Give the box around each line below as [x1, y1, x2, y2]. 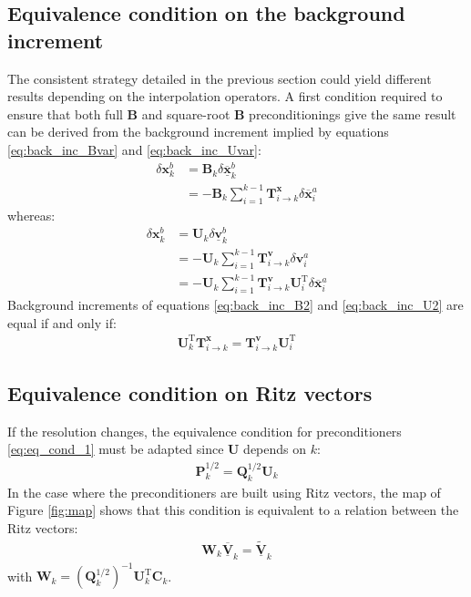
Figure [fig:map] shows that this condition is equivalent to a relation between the [7, 500, 459, 520]
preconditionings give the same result [249, 104, 456, 123]
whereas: [7, 205, 56, 224]
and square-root [141, 104, 230, 123]
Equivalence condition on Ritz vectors [7, 378, 373, 407]
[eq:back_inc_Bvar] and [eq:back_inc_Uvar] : [7, 139, 261, 159]
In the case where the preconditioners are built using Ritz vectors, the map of [7, 482, 441, 501]
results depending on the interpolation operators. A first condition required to [7, 87, 443, 106]
